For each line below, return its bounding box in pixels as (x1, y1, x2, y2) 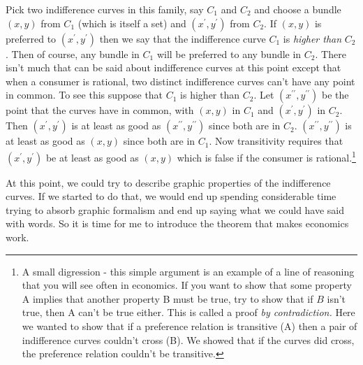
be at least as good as (45, 150, 139, 164)
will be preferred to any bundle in (156, 46, 302, 61)
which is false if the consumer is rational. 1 (177, 148, 356, 164)
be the (322, 87, 349, 102)
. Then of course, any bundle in (6, 46, 140, 61)
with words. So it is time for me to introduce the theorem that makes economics (6, 216, 349, 231)
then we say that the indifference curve (99, 31, 266, 45)
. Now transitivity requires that (209, 134, 343, 148)
